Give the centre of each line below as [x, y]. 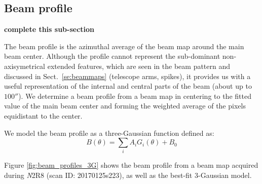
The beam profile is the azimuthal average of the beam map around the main [124, 46]
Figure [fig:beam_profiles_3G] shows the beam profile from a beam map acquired [131, 165]
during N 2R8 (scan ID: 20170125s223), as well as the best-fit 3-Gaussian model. [128, 175]
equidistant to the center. [43, 115]
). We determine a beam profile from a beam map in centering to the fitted [135, 96]
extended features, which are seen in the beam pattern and [139, 66]
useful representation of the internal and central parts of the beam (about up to [128, 86]
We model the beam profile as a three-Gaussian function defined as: [109, 133]
